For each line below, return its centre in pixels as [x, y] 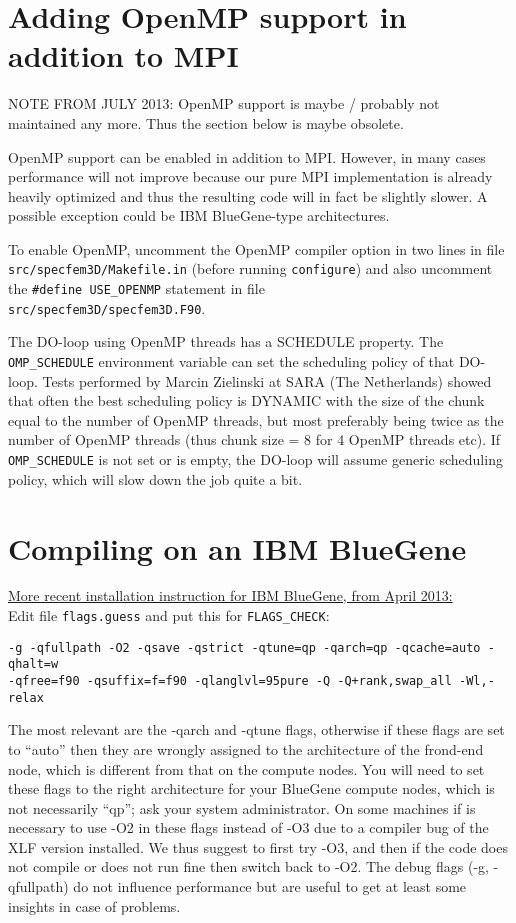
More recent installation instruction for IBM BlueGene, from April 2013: [230, 595]
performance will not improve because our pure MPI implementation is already [250, 176]
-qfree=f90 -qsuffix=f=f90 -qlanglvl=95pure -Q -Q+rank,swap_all [230, 681]
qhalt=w [33, 664]
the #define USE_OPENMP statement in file [136, 288]
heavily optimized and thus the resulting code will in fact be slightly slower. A [248, 195]
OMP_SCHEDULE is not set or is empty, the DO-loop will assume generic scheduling [255, 459]
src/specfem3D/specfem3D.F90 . [107, 307]
